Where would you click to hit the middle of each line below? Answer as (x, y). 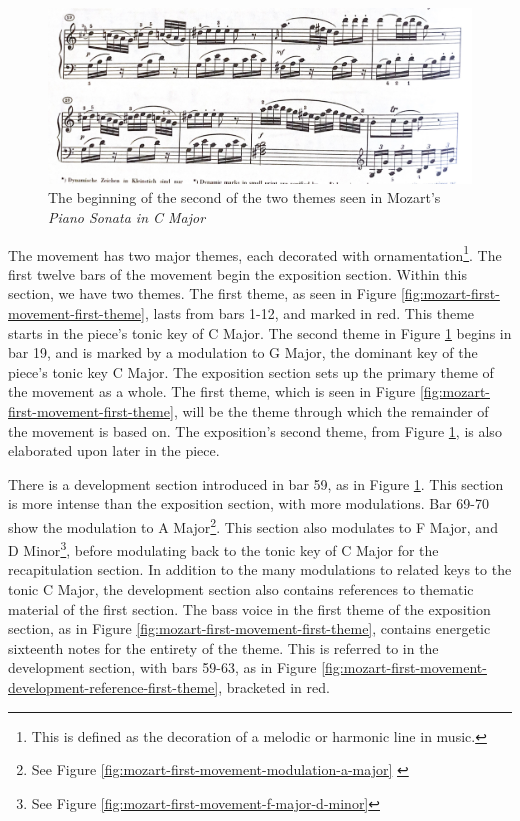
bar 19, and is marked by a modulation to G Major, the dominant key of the (243, 352)
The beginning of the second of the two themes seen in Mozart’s (244, 197)
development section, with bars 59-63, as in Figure (162, 667)
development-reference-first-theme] (113, 686)
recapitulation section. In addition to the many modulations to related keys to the (260, 569)
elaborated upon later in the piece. (114, 450)
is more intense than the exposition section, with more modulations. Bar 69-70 (248, 503)
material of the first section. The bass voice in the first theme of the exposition (249, 608)
